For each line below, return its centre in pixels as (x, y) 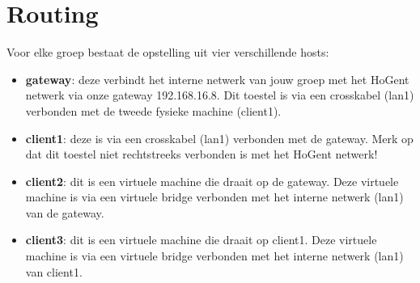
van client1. (54, 271)
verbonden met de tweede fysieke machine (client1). (153, 110)
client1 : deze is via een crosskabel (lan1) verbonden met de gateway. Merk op (219, 138)
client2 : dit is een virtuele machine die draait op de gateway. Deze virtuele (212, 181)
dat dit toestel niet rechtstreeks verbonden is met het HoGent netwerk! (202, 154)
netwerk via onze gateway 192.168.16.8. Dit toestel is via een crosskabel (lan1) (220, 95)
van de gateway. (65, 212)
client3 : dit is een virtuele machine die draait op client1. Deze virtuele (201, 240)
